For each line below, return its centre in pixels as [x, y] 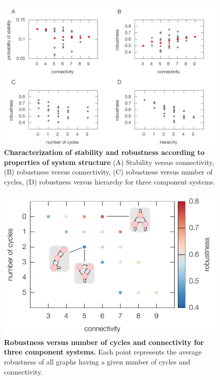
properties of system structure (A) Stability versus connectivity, [109, 162]
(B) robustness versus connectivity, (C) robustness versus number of [108, 172]
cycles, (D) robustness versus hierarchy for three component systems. [110, 181]
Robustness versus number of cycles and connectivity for [104, 342]
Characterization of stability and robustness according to [104, 152]
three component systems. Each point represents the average [103, 352]
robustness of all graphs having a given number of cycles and [97, 361]
